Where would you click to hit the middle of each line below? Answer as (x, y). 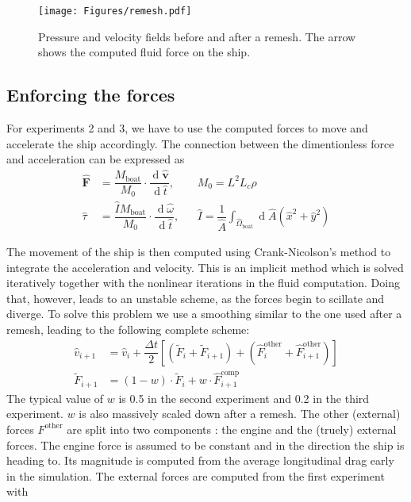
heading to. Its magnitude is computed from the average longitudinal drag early (200, 460)
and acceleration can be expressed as (96, 159)
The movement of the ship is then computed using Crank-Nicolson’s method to (199, 251)
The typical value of (55, 398)
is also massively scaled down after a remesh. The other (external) (240, 414)
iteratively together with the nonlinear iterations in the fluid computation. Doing (203, 283)
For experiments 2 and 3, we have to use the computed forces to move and (187, 128)
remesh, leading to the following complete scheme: (128, 329)
